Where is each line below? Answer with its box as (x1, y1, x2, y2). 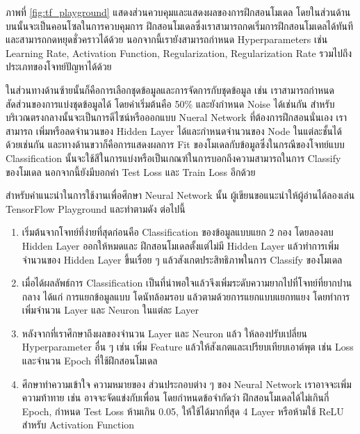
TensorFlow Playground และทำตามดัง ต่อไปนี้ (6, 201, 186, 216)
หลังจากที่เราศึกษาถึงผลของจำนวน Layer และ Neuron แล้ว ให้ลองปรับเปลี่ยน (22, 325, 308, 340)
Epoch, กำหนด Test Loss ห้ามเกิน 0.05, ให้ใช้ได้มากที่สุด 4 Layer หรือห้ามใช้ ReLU (22, 403, 344, 418)
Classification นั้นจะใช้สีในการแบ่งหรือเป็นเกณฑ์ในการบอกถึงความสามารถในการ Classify (6, 150, 341, 165)
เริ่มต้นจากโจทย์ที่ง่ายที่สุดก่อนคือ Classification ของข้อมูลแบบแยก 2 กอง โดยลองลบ (22, 225, 334, 239)
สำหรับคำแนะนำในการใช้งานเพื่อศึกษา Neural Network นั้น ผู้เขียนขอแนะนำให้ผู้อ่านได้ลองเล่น (6, 188, 355, 202)
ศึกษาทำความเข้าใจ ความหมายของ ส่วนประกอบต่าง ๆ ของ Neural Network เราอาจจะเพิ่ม (22, 376, 352, 391)
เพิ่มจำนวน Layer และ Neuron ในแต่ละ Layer (22, 303, 199, 317)
